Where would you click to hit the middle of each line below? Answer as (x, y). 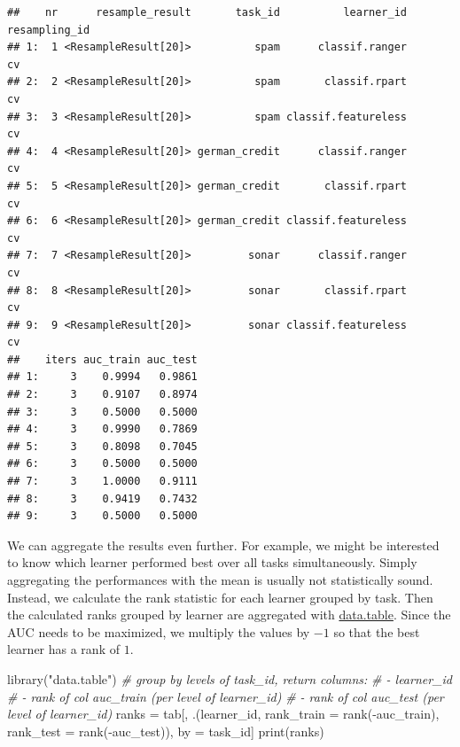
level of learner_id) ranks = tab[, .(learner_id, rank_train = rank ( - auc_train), (223, 714)
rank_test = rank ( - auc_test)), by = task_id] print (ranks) (166, 731)
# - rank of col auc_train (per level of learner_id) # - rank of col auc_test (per (226, 696)
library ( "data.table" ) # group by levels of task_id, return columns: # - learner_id (230, 678)
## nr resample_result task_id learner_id (207, 12)
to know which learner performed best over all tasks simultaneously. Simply (212, 562)
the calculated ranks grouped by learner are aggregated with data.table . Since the (229, 615)
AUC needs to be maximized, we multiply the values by (159, 631)
